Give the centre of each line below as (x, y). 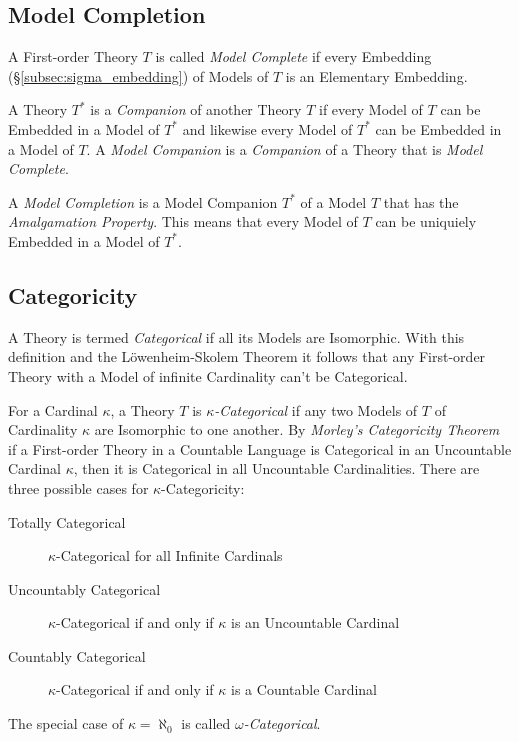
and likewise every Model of (267, 128)
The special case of (66, 723)
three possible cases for (78, 487)
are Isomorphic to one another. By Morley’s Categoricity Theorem (297, 429)
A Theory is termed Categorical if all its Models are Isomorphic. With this (236, 336)
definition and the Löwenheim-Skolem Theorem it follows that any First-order (247, 356)
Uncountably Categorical (84, 588)
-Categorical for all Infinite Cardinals (169, 555)
